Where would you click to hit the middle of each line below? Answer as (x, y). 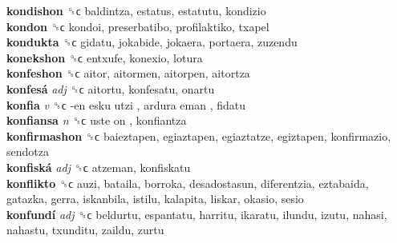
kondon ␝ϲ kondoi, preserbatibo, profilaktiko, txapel (138, 26)
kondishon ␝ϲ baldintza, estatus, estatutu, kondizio (136, 10)
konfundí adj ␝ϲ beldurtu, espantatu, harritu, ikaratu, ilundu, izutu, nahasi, (197, 214)
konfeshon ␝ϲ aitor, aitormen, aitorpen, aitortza (128, 73)
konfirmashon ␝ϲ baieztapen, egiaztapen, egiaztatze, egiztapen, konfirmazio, (199, 135)
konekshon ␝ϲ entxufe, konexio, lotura (105, 57)
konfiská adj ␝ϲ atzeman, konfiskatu (99, 167)
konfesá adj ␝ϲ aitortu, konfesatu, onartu (111, 88)
